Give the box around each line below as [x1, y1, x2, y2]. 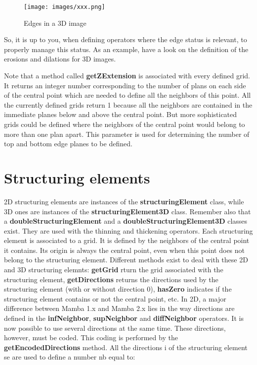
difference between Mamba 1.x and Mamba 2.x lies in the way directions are [4, 303, 235, 313]
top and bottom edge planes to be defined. [4, 138, 132, 149]
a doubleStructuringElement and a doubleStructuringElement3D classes [4, 216, 248, 226]
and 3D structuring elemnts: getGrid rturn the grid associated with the [4, 264, 223, 275]
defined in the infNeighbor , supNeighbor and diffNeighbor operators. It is [4, 313, 244, 323]
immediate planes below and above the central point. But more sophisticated [4, 109, 237, 120]
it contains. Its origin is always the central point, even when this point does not [4, 244, 245, 255]
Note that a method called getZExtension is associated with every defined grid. [4, 70, 250, 81]
